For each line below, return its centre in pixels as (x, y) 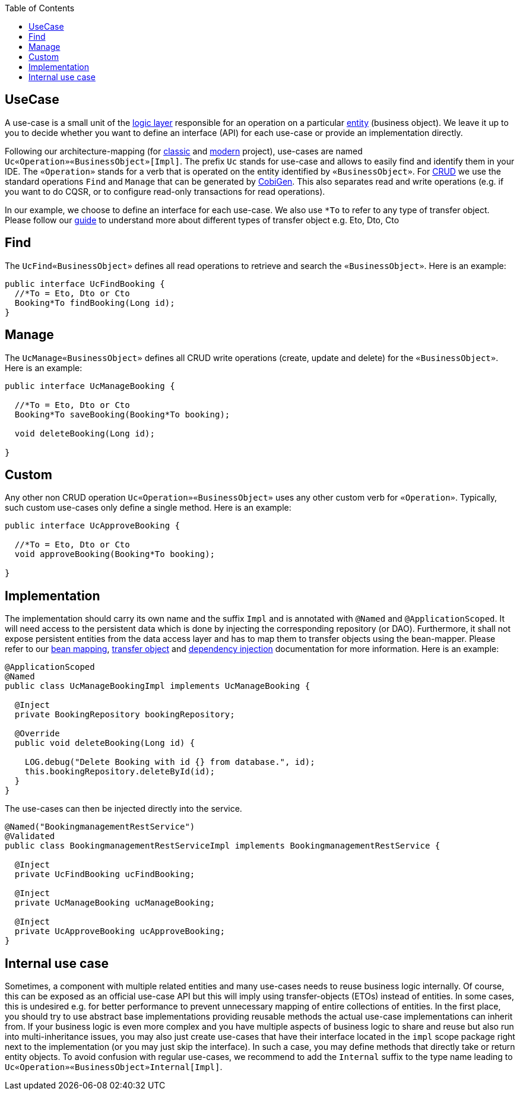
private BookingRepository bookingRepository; (125, 715)
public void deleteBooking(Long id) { (105, 743)
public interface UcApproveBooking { (93, 526)
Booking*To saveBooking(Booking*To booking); (122, 414)
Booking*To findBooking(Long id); (95, 303)
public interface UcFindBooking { (85, 284)
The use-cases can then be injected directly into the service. (123, 809)
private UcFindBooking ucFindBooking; (105, 874)
